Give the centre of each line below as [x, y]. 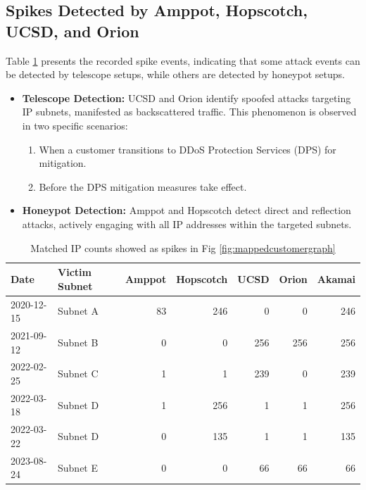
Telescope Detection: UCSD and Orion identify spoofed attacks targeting [187, 98]
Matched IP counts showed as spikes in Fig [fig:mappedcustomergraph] [183, 247]
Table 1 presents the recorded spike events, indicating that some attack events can [183, 60]
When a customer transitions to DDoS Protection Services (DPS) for [188, 149]
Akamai [336, 278]
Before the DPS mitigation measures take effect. [143, 186]
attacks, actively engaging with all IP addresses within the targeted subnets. [187, 224]
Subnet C [78, 373]
